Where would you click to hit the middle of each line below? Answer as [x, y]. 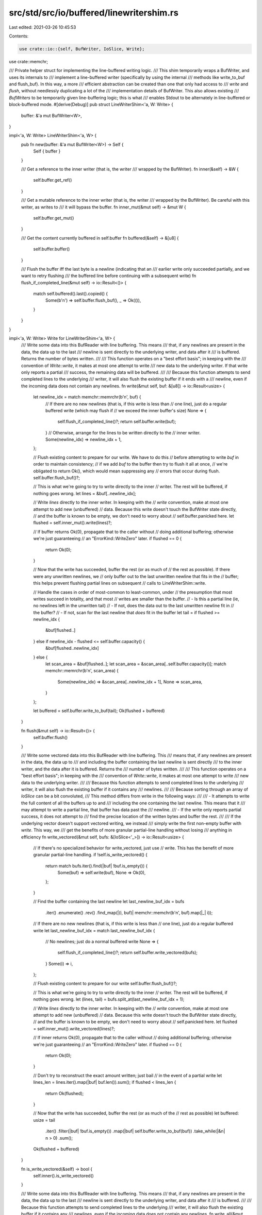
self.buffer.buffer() [52, 249]
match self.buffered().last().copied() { [71, 294]
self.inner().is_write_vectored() [64, 1176]
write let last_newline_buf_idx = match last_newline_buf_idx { [94, 930]
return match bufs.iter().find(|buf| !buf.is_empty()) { [97, 866]
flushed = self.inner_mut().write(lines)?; [73, 523]
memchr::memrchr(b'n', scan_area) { [82, 671]
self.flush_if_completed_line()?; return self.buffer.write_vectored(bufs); [128, 953]
